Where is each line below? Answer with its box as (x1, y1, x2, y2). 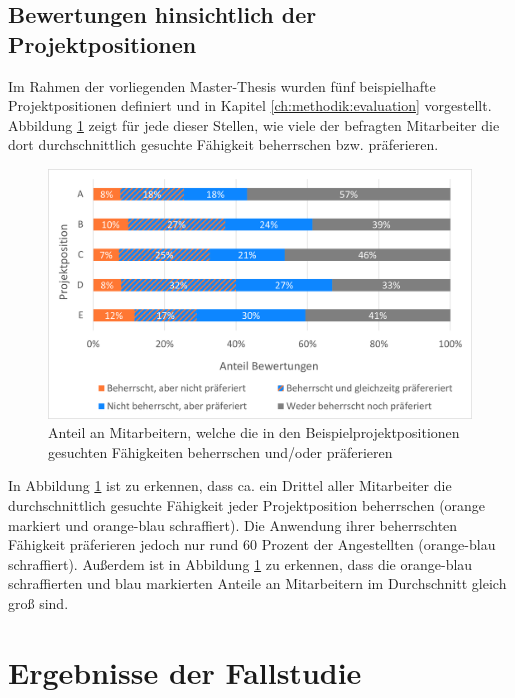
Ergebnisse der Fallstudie (8, 651, 362, 692)
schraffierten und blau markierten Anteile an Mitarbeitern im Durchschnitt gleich (8, 573, 507, 594)
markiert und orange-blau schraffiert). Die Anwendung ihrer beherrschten (8, 514, 458, 535)
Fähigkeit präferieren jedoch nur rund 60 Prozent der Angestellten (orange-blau (8, 534, 496, 555)
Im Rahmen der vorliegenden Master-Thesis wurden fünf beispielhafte (8, 75, 436, 96)
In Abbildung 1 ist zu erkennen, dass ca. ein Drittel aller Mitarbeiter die (8, 475, 452, 496)
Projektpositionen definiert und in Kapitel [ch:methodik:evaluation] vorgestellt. (8, 95, 492, 116)
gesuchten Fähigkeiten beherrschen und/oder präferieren (48, 441, 393, 462)
